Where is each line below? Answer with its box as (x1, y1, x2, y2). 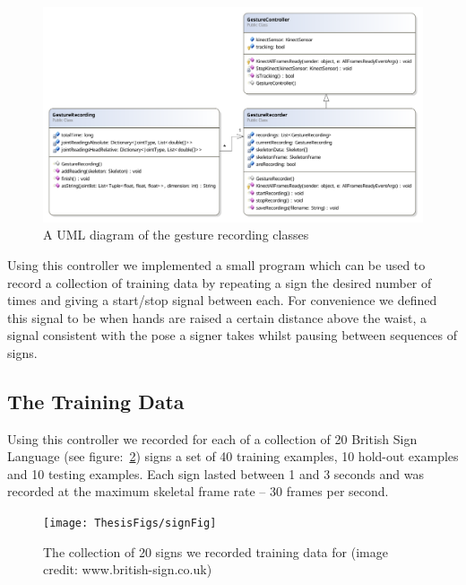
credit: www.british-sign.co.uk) (43, 560, 212, 579)
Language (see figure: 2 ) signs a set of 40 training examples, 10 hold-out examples (7, 447, 459, 466)
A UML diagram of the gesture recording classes (43, 225, 309, 244)
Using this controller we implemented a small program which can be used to (7, 255, 426, 274)
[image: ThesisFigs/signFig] (43, 517, 217, 530)
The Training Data (7, 387, 185, 415)
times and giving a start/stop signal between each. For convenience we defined (7, 291, 437, 310)
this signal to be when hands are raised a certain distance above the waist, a (7, 308, 427, 327)
